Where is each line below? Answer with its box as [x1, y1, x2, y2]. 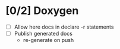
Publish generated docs [14, 30, 72, 37]
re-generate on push [23, 37, 74, 44]
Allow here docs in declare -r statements [14, 23, 114, 30]
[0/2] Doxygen [5, 4, 79, 17]
